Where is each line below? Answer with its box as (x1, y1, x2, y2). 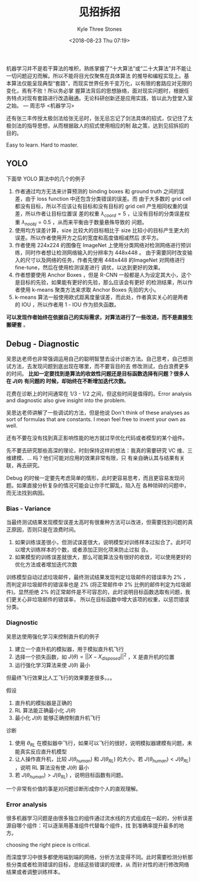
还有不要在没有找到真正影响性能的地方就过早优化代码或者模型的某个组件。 (6, 434, 188, 441)
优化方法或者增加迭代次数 (14, 561, 78, 568)
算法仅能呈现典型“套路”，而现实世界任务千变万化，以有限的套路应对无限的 (11, 80, 192, 87)
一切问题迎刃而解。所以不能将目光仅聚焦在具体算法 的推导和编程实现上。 (6, 72, 184, 79)
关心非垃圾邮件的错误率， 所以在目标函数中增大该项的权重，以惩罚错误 (16, 596, 190, 603)
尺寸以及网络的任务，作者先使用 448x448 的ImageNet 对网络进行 (25, 257, 185, 264)
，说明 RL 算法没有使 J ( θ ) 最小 (14, 764, 89, 771)
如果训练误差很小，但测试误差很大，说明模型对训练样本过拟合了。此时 (14, 539, 187, 546)
